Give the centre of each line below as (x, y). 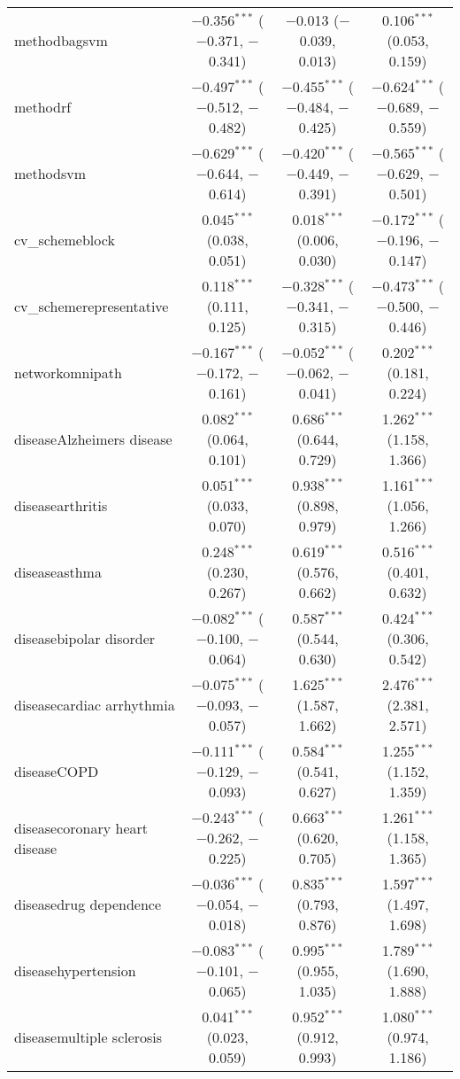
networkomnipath (68, 373)
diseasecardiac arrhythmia (95, 705)
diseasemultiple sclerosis (88, 1037)
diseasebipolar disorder (85, 638)
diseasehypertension (75, 970)
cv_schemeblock (65, 240)
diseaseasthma (58, 572)
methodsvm (50, 173)
